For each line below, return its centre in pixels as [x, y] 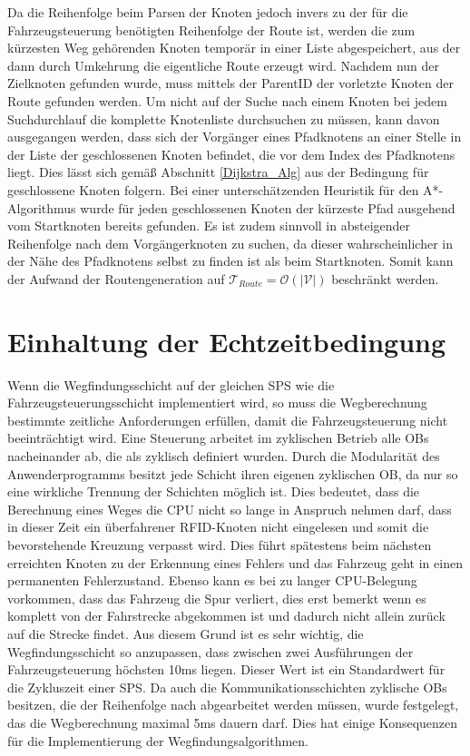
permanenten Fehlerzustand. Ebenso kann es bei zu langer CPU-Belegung [212, 580]
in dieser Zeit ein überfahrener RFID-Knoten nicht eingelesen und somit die [218, 527]
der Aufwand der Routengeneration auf [116, 278]
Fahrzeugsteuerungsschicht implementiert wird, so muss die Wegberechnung [217, 403]
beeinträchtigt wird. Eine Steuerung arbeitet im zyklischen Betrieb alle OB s [218, 438]
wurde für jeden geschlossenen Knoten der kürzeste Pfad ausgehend [268, 207]
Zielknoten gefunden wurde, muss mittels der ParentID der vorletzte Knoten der [231, 83]
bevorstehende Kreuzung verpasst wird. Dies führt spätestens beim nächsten [220, 544]
